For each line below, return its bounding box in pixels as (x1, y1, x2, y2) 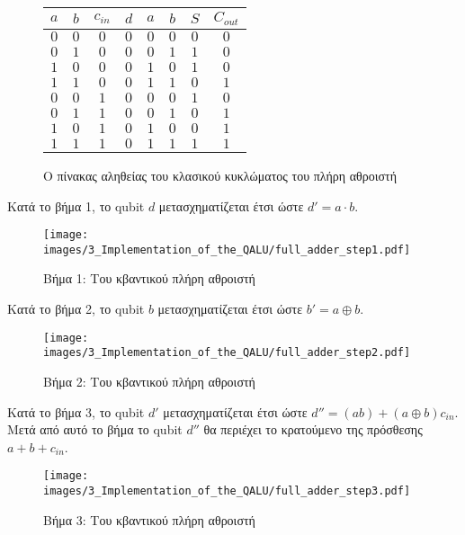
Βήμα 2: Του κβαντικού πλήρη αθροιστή (43, 371, 255, 390)
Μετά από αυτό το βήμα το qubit (7, 420, 183, 439)
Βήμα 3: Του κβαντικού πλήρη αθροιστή (43, 510, 255, 529)
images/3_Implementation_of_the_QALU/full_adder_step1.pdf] (43, 243, 411, 256)
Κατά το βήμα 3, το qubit (7, 402, 145, 421)
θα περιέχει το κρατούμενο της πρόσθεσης (203, 420, 423, 439)
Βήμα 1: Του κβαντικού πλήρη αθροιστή (43, 269, 255, 288)
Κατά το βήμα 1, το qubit (7, 196, 145, 215)
